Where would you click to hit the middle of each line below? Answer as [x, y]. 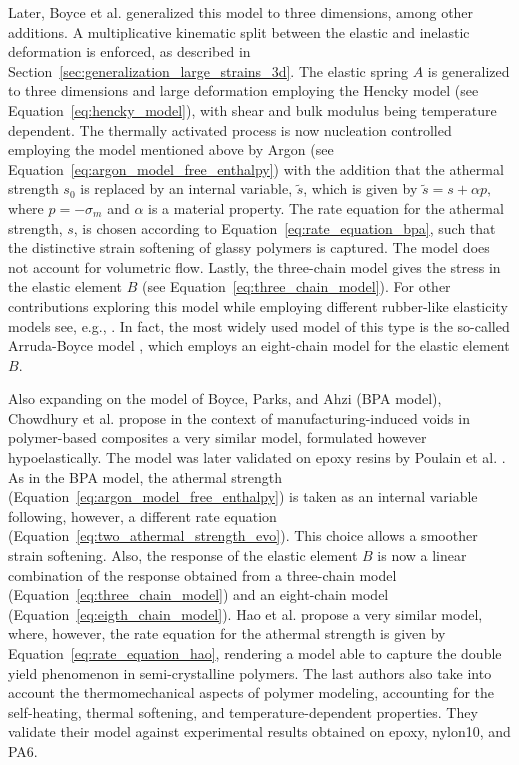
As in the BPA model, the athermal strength [145, 476]
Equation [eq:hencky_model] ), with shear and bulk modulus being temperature [252, 109]
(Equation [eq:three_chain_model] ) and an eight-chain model [198, 594]
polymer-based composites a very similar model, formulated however [217, 437]
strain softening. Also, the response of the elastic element [183, 555]
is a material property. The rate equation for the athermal [326, 207]
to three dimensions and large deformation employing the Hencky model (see [243, 90]
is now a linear [422, 555]
